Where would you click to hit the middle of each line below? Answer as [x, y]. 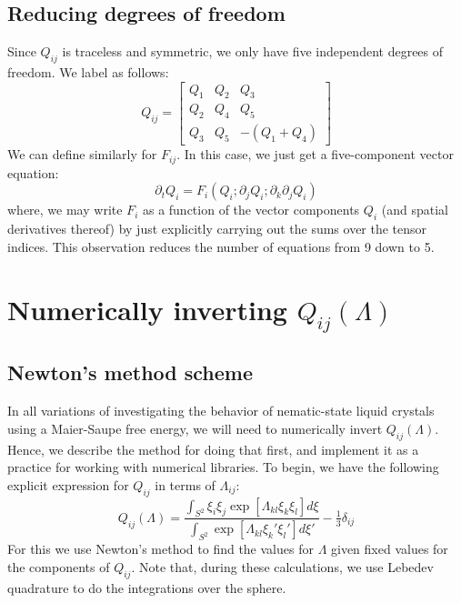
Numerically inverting [147, 309]
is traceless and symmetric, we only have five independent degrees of [253, 51]
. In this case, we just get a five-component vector [315, 154]
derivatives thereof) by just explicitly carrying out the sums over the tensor [217, 229]
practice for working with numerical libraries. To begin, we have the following [223, 467]
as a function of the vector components [251, 210]
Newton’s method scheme [130, 372]
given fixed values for [390, 549]
